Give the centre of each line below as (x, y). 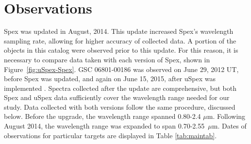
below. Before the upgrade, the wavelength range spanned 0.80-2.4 (102, 116)
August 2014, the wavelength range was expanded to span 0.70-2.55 (104, 126)
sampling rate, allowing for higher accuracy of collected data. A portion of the (120, 40)
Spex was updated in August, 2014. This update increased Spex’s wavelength (119, 31)
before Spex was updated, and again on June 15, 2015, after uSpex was (110, 79)
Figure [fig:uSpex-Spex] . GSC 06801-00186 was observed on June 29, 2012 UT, (121, 69)
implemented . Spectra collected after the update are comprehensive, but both (120, 88)
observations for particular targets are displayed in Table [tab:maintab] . (110, 135)
